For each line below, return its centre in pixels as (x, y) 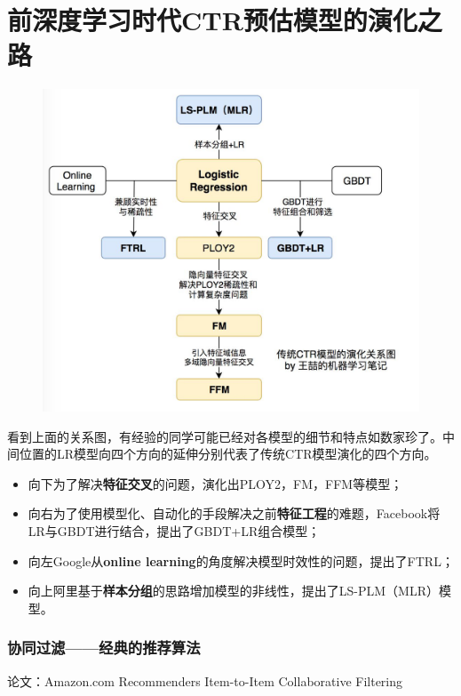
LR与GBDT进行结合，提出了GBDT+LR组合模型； (174, 531)
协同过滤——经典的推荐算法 (104, 648)
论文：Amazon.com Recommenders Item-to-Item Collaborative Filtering (205, 680)
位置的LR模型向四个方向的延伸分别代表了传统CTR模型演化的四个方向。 (228, 454)
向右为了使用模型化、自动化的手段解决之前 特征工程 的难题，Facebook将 (234, 513)
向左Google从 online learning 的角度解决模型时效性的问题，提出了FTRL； (241, 560)
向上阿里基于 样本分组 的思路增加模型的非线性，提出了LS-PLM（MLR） (234, 591)
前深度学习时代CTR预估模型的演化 (212, 20)
